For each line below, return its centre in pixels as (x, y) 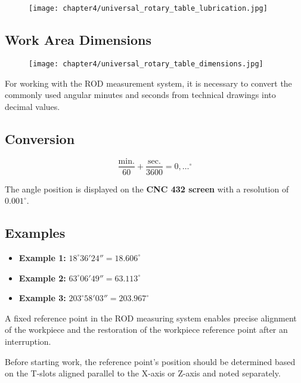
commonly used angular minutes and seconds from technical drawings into (140, 95)
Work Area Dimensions (78, 40)
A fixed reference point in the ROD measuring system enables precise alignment (151, 318)
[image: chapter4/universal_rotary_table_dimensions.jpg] (146, 64)
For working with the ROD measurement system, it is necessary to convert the (148, 83)
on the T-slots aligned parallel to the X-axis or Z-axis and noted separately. (143, 373)
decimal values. (32, 106)
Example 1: (42, 257)
